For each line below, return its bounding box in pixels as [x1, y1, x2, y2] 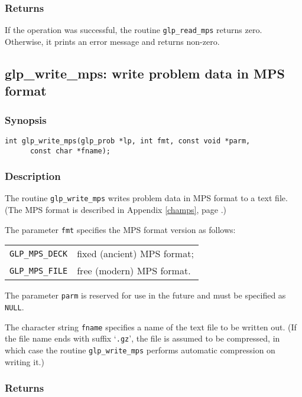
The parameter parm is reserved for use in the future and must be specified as [5, 289, 286, 301]
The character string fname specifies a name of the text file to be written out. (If [5, 320, 297, 333]
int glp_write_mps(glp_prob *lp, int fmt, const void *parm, [5, 136, 251, 145]
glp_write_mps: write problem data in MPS [5, 64, 285, 82]
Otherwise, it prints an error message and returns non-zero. [5, 35, 220, 47]
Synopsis [5, 112, 47, 127]
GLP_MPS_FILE [9, 265, 68, 275]
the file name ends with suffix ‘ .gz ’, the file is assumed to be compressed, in [5, 332, 280, 344]
